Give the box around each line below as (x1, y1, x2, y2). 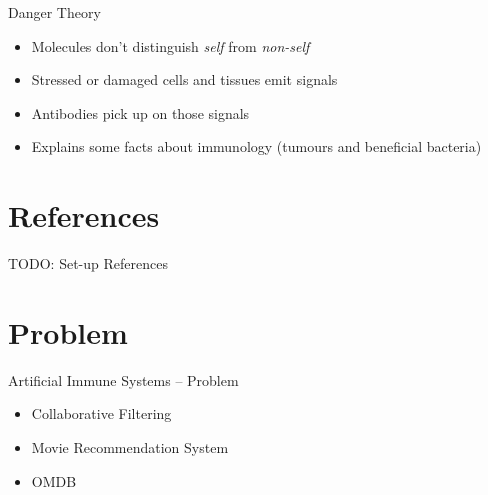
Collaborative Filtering (31, 403, 172, 424)
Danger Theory (8, 2, 101, 22)
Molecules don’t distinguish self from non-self (31, 35, 310, 56)
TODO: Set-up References (8, 253, 168, 274)
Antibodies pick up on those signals (31, 102, 250, 123)
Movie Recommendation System (31, 437, 229, 457)
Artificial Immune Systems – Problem (8, 369, 239, 390)
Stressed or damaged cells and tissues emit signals (31, 69, 338, 90)
